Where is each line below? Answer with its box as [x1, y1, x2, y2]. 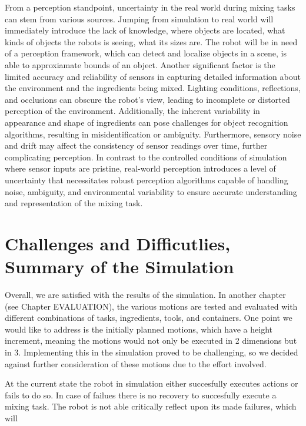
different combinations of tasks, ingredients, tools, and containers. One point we [5, 311, 292, 324]
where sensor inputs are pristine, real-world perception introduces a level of [5, 162, 276, 175]
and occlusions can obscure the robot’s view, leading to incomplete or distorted [5, 93, 290, 105]
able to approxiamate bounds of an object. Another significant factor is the [5, 58, 275, 71]
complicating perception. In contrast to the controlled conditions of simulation [5, 150, 287, 163]
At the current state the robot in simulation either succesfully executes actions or [5, 377, 298, 390]
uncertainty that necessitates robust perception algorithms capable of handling [5, 173, 288, 186]
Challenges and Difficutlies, [5, 231, 231, 255]
